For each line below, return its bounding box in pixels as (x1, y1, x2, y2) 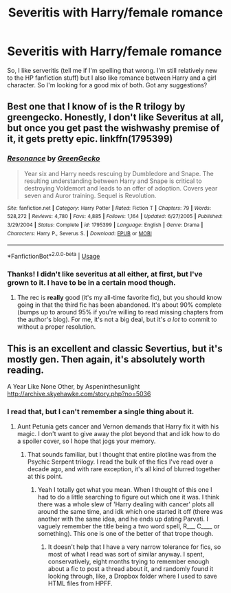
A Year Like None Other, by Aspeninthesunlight (7, 382, 140, 391)
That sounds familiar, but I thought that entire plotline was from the (27, 451, 217, 459)
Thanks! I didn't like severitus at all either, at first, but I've (7, 269, 203, 279)
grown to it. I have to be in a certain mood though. (7, 277, 176, 287)
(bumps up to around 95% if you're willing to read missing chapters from (16, 308, 223, 316)
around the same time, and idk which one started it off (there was (37, 508, 223, 516)
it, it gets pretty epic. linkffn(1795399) (7, 133, 173, 145)
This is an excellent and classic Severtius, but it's (7, 343, 223, 354)
